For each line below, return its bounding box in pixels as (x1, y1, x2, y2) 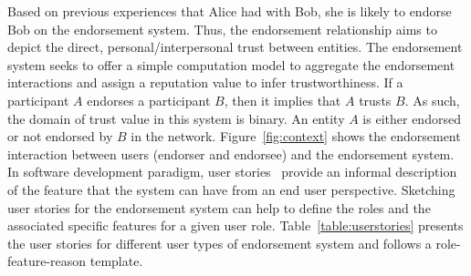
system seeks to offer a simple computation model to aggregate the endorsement (7, 55, 455, 74)
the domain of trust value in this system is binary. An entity (7, 108, 345, 128)
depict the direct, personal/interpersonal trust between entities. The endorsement (7, 37, 463, 56)
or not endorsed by (7, 127, 113, 146)
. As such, (404, 90, 460, 109)
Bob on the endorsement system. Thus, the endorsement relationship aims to (7, 19, 437, 38)
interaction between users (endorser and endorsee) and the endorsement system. (7, 144, 455, 163)
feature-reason (7, 251, 87, 271)
